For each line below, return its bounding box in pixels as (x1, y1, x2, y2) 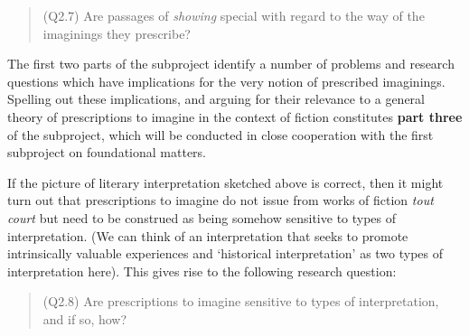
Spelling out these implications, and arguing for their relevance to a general (7, 89, 425, 108)
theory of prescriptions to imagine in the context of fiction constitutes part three (7, 107, 463, 126)
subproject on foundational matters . (7, 143, 207, 162)
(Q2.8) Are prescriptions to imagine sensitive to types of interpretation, (42, 292, 439, 311)
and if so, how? (42, 309, 127, 328)
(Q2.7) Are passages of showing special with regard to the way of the (42, 6, 425, 24)
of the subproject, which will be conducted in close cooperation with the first (7, 125, 434, 144)
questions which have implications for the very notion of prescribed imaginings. (7, 71, 446, 90)
